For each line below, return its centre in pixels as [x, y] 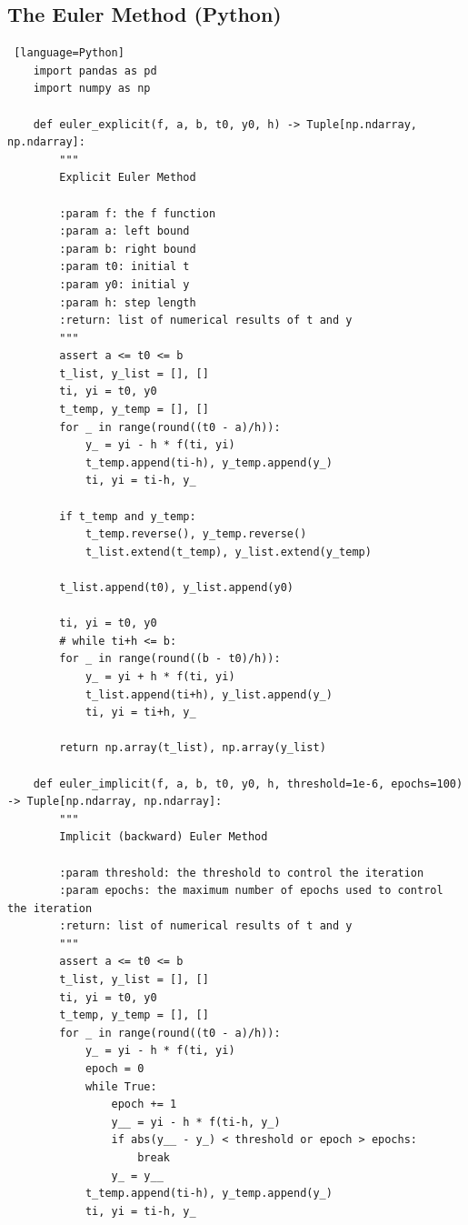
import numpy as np [92, 89]
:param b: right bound [128, 249]
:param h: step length [128, 302]
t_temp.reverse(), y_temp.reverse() [196, 534]
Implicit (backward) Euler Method [164, 837]
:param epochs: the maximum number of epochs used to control [251, 891]
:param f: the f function [138, 213]
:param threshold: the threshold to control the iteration [242, 873]
